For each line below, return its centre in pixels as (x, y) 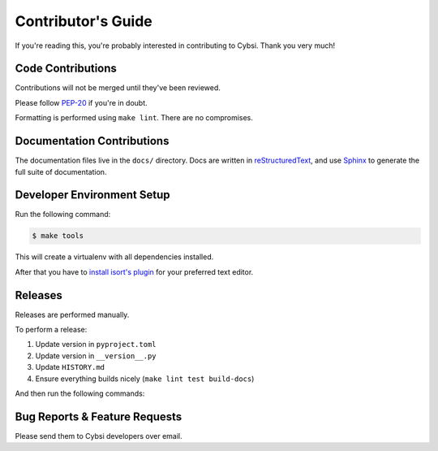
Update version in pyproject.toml (96, 345)
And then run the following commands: (80, 393)
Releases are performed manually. (72, 314)
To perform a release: (51, 330)
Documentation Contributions (92, 141)
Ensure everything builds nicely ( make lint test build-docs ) (145, 379)
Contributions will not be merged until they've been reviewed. (118, 88)
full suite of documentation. (61, 171)
